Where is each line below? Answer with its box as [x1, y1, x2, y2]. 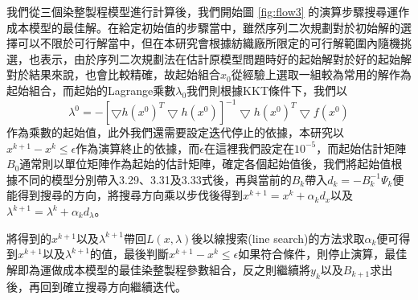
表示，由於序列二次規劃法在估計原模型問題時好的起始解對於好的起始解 [39, 50, 412, 67]
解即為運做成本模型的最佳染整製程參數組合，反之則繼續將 [6, 261, 310, 277]
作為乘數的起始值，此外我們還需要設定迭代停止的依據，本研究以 [6, 124, 344, 141]
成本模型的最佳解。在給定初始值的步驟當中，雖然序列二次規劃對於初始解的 [6, 18, 400, 35]
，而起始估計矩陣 [316, 139, 407, 156]
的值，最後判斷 [89, 245, 169, 262]
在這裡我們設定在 [203, 139, 294, 156]
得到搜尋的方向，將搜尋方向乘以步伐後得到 [17, 187, 243, 203]
